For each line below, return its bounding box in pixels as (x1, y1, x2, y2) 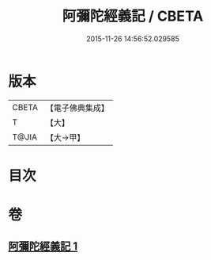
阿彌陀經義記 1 (8, 239, 78, 254)
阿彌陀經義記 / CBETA (62, 7, 204, 25)
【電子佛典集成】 (45, 102, 109, 113)
